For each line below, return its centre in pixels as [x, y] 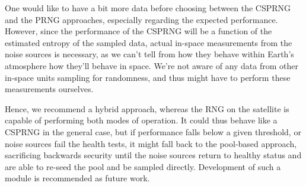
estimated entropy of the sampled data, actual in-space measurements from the [149, 42]
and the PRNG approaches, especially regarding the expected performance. [141, 19]
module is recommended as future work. [77, 178]
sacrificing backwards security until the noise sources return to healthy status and [153, 155]
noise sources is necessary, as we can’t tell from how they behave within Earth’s [149, 54]
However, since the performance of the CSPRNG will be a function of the [138, 31]
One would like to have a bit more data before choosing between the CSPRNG [148, 8]
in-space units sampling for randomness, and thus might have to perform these [148, 77]
